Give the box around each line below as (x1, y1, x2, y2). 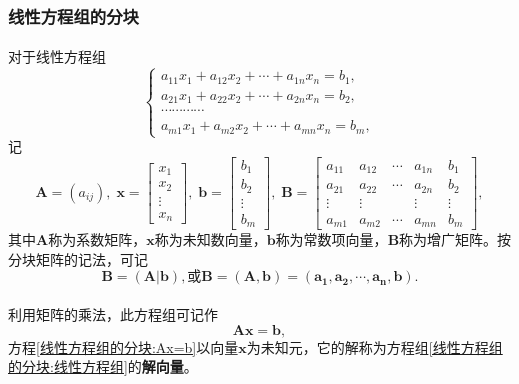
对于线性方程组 (8, 46, 106, 67)
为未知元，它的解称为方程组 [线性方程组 (246, 336, 503, 357)
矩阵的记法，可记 (35, 248, 148, 269)
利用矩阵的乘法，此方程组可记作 (8, 303, 218, 324)
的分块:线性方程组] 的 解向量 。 (8, 356, 198, 377)
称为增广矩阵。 (399, 229, 498, 250)
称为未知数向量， (154, 229, 267, 250)
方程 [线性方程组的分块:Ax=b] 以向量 (8, 336, 239, 357)
